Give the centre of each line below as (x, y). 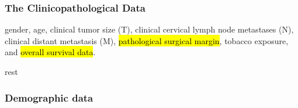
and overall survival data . (50, 52)
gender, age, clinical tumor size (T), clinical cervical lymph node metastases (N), (149, 29)
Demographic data (49, 97)
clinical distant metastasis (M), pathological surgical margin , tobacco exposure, (147, 40)
